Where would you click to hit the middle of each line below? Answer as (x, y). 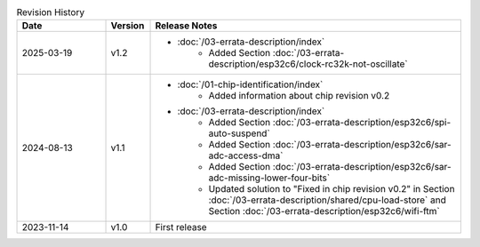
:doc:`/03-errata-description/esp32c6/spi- (362, 123)
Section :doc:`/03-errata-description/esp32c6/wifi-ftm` (324, 211)
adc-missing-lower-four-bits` (269, 178)
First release (181, 227)
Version (128, 26)
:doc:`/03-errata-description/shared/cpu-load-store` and (327, 200)
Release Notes (186, 26)
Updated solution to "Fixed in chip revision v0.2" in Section (332, 189)
